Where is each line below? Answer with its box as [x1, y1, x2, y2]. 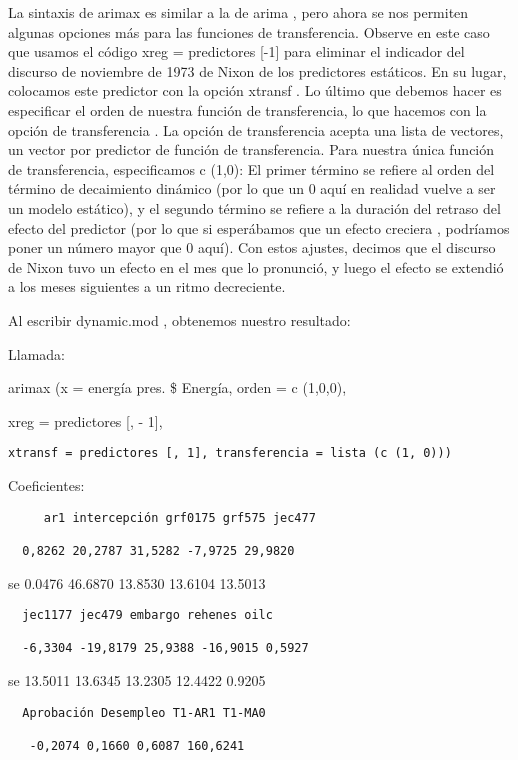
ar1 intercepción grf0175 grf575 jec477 [43, 510, 316, 525]
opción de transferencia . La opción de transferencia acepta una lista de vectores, [8, 119, 504, 140]
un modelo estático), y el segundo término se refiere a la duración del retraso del [8, 197, 501, 218]
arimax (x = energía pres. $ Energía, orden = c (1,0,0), [8, 377, 347, 398]
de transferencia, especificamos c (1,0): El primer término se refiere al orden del [8, 158, 495, 179]
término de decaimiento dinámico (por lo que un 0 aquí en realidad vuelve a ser [8, 178, 496, 199]
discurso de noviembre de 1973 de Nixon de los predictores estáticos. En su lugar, [8, 60, 507, 81]
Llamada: [8, 343, 65, 364]
